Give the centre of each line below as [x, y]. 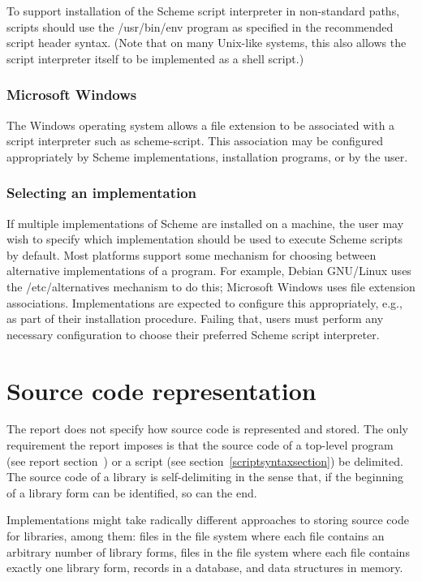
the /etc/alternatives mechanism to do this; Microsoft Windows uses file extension [211, 286]
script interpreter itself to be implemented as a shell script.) [155, 58]
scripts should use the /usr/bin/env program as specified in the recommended [200, 26]
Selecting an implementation [102, 193]
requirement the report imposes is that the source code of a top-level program [200, 445]
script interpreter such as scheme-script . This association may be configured [195, 141]
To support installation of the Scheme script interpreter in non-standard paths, [203, 11]
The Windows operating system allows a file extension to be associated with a [201, 125]
